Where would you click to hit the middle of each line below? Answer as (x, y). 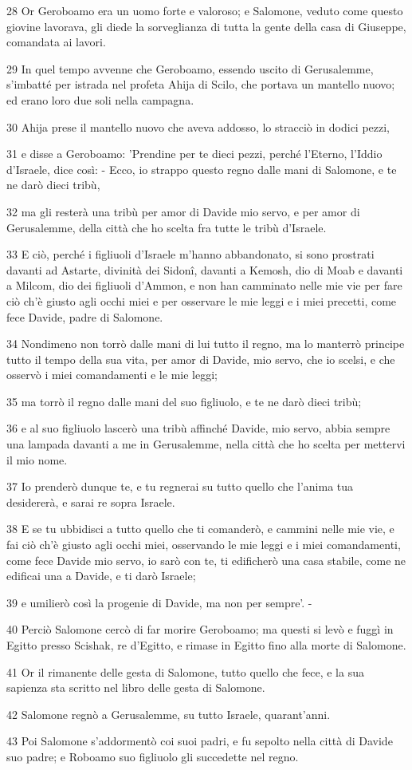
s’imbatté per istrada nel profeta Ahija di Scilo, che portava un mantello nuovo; (201, 84)
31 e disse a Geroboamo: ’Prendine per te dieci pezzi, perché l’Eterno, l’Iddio (194, 154)
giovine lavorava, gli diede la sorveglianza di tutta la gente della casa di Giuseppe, (206, 26)
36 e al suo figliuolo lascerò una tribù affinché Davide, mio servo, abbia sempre (198, 428)
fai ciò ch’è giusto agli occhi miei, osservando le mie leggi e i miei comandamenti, (204, 545)
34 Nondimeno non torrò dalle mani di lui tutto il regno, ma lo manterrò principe (206, 344)
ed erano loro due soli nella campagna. (100, 99)
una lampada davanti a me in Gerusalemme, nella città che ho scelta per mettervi (206, 444)
